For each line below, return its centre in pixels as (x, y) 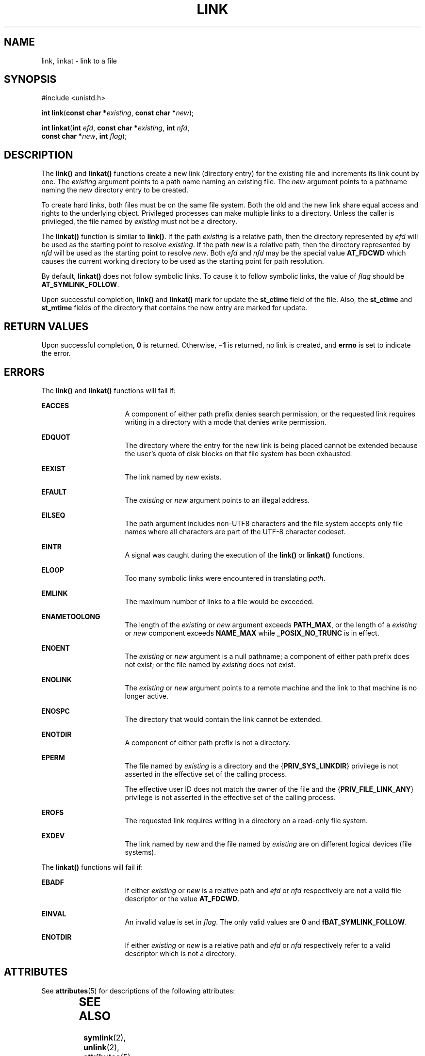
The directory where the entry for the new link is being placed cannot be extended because (271, 445)
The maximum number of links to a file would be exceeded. (219, 601)
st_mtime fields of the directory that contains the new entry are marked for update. (174, 308)
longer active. (147, 696)
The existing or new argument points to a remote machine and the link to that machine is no (271, 688)
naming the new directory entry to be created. (115, 190)
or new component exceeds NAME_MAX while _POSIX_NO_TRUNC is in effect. (252, 633)
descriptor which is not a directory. (180, 953)
